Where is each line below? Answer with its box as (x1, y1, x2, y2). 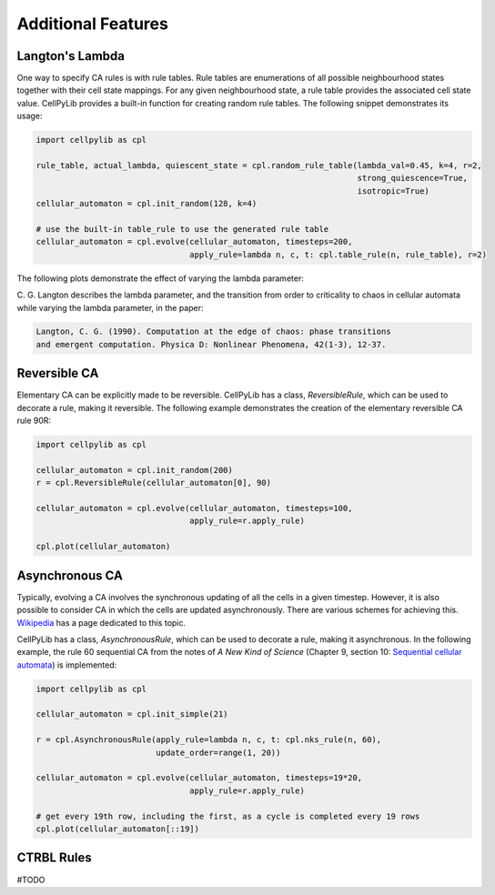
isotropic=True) (357, 186, 429, 196)
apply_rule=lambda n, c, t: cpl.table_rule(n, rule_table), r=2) (189, 249, 487, 259)
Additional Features (16, 14, 168, 34)
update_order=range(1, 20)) (156, 747, 281, 758)
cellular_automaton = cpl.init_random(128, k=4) (35, 198, 258, 209)
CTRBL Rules (16, 850, 92, 866)
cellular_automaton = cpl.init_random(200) (35, 465, 234, 475)
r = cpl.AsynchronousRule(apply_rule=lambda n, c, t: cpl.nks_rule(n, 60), (35, 735, 382, 745)
